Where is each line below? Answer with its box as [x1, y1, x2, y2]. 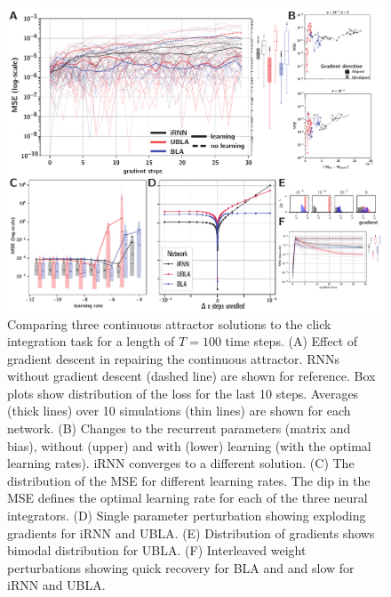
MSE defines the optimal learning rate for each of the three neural [7, 488, 368, 507]
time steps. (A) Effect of [225, 332, 358, 351]
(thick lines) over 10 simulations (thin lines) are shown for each [7, 401, 351, 420]
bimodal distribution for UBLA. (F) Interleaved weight [7, 541, 307, 560]
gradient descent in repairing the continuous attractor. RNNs [7, 349, 339, 367]
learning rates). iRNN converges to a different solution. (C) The [7, 454, 355, 472]
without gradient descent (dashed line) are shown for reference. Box [7, 367, 376, 385]
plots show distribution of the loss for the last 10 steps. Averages [7, 383, 359, 402]
